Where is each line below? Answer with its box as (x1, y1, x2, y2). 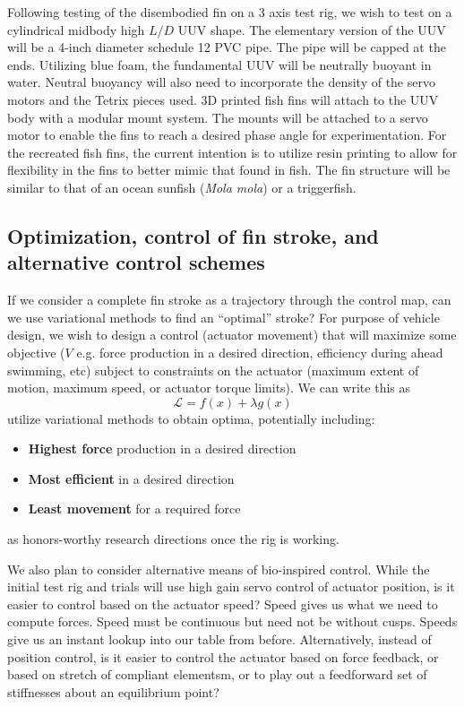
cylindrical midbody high (7, 20, 145, 39)
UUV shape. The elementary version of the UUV (177, 20, 446, 39)
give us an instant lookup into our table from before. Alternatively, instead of (7, 630, 432, 649)
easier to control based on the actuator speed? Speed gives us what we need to (7, 594, 438, 613)
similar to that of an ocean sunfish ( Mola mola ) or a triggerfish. (7, 177, 357, 196)
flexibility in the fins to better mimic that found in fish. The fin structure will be (7, 160, 451, 179)
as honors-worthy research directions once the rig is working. (7, 530, 339, 548)
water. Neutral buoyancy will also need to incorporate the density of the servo (7, 73, 435, 91)
